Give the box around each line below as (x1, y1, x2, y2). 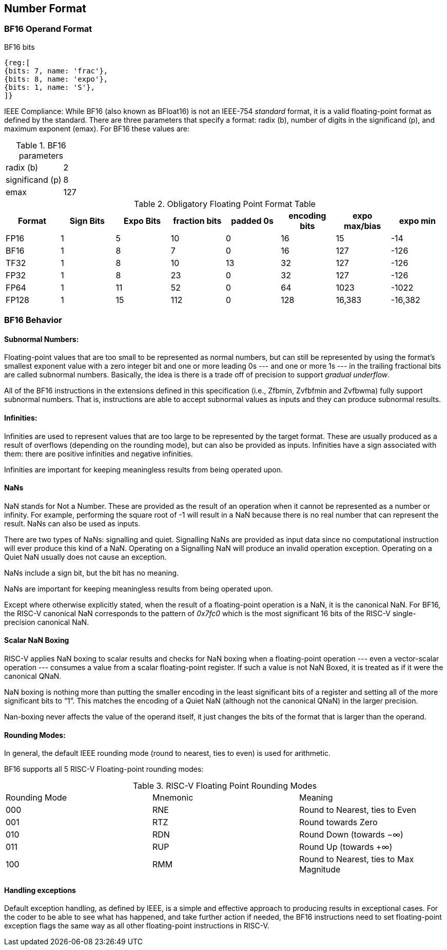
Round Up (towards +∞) (299, 842, 393, 852)
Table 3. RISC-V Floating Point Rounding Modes (132, 781, 317, 791)
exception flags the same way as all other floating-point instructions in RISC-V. (4, 921, 269, 930)
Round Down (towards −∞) (299, 829, 403, 840)
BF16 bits (4, 42, 35, 51)
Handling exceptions (4, 885, 76, 895)
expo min (399, 215, 436, 226)
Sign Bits (69, 215, 105, 226)
